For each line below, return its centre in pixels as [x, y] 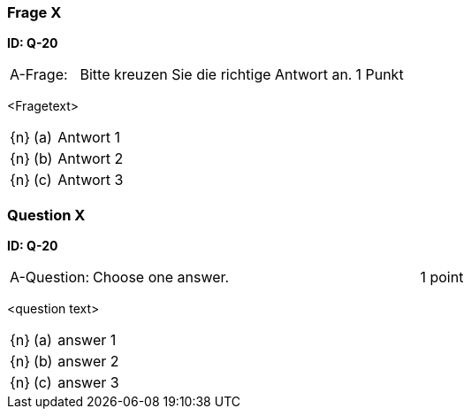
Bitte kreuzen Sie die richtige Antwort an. [216, 75]
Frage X [34, 12]
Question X [46, 215]
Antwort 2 [91, 159]
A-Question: [50, 277]
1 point [442, 277]
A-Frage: [39, 75]
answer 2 [88, 362]
